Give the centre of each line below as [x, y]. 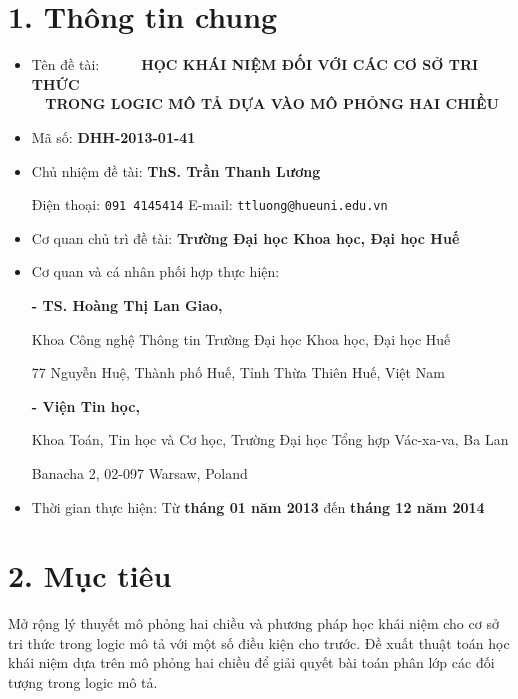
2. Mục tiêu [90, 575]
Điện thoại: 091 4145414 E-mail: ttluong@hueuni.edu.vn [209, 204]
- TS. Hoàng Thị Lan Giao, [127, 304]
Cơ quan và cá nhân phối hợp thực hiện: [155, 271]
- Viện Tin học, [85, 405]
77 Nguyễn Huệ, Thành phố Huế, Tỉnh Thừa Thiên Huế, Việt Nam [238, 372]
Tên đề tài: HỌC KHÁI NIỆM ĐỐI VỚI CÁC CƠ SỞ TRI [255, 64]
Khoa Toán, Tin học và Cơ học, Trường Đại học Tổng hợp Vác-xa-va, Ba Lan [270, 439]
